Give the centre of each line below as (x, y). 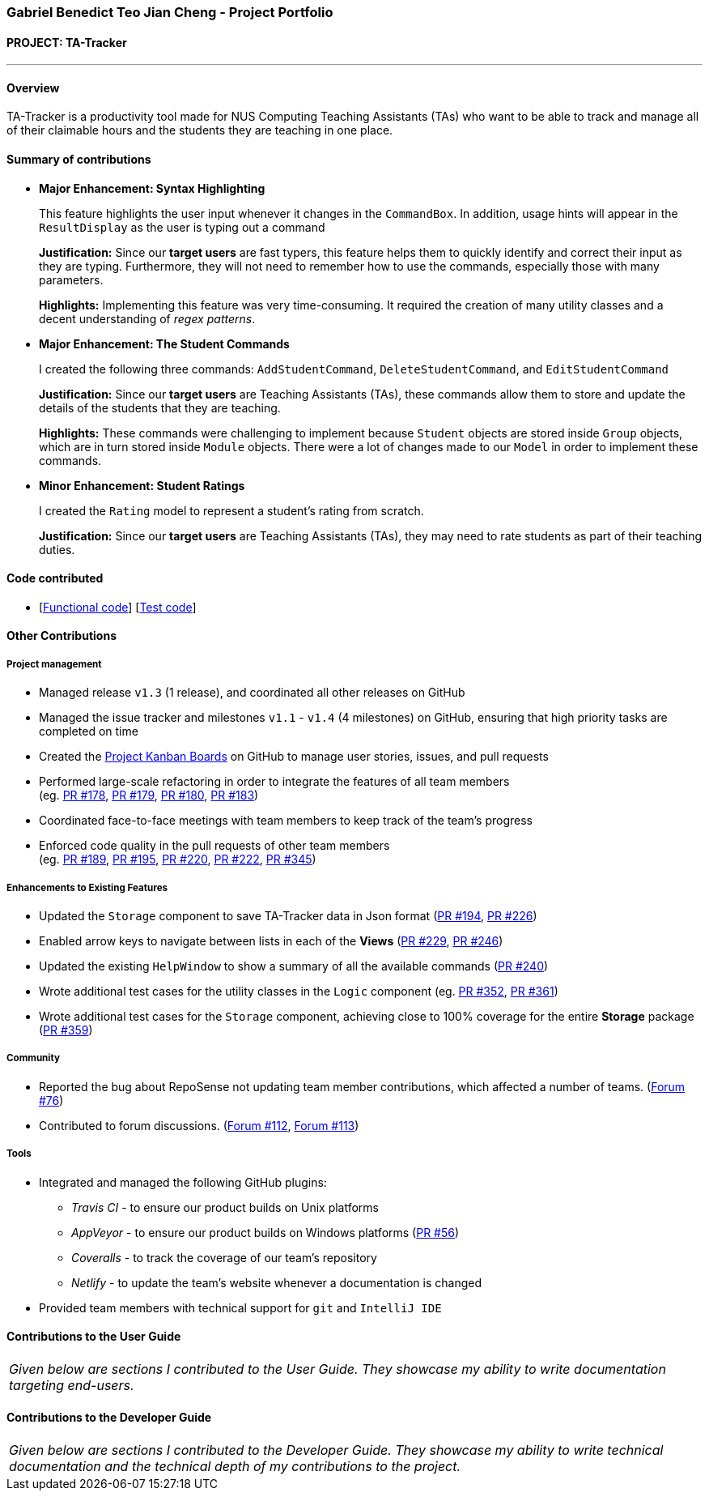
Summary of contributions (79, 160)
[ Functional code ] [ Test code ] (118, 607)
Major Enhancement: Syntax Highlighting (152, 188)
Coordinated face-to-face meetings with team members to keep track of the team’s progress (286, 821)
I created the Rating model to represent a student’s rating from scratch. (231, 510)
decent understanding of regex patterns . (147, 318)
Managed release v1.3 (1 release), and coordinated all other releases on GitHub (252, 693)
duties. (57, 549)
